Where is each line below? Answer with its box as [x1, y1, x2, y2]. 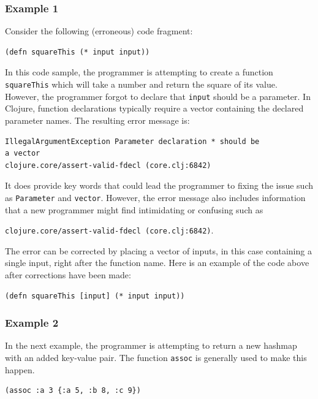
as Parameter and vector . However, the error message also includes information [5, 191, 306, 203]
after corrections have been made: [5, 268, 131, 281]
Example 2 [5, 315, 59, 330]
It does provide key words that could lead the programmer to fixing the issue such [5, 179, 314, 192]
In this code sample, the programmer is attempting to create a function [5, 66, 273, 78]
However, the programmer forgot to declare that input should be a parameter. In [5, 89, 311, 102]
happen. [5, 363, 35, 376]
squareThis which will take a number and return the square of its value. [5, 78, 278, 90]
